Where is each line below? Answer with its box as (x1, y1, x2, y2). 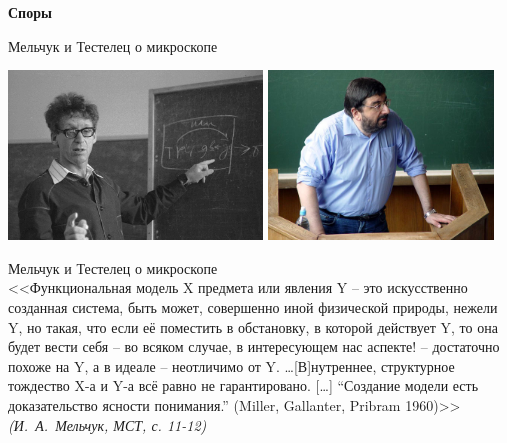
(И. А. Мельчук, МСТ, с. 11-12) (8, 414, 207, 435)
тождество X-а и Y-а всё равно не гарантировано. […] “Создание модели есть (8, 375, 479, 396)
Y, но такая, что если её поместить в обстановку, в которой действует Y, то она (8, 316, 498, 337)
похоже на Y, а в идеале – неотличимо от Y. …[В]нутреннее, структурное (8, 355, 455, 376)
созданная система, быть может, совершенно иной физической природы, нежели (8, 297, 498, 318)
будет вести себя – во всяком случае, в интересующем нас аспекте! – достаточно (8, 336, 500, 357)
